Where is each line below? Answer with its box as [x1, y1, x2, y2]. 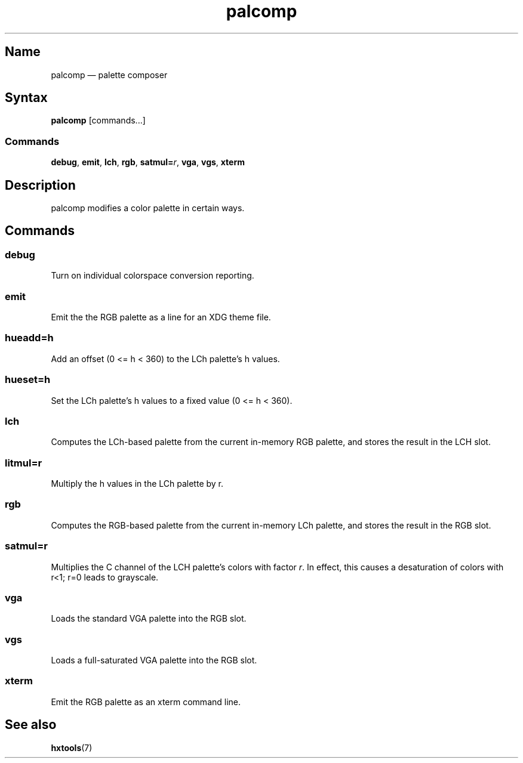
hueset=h [5, 373, 51, 386]
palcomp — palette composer [51, 69, 168, 80]
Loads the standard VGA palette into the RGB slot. [51, 613, 247, 624]
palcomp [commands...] [51, 115, 146, 126]
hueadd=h [5, 332, 54, 344]
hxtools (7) [51, 742, 93, 753]
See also [5, 717, 57, 733]
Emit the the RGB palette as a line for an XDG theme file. [51, 312, 271, 322]
